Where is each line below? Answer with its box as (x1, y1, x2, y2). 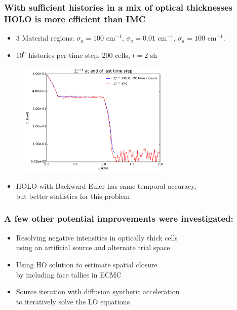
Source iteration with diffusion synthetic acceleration (16, 286, 180, 297)
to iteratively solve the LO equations (16, 296, 130, 306)
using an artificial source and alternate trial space (16, 242, 170, 253)
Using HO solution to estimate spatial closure (16, 259, 157, 269)
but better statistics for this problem (16, 190, 130, 201)
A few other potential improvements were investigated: (4, 212, 233, 225)
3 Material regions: (16, 32, 74, 43)
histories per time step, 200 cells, (28, 49, 130, 60)
